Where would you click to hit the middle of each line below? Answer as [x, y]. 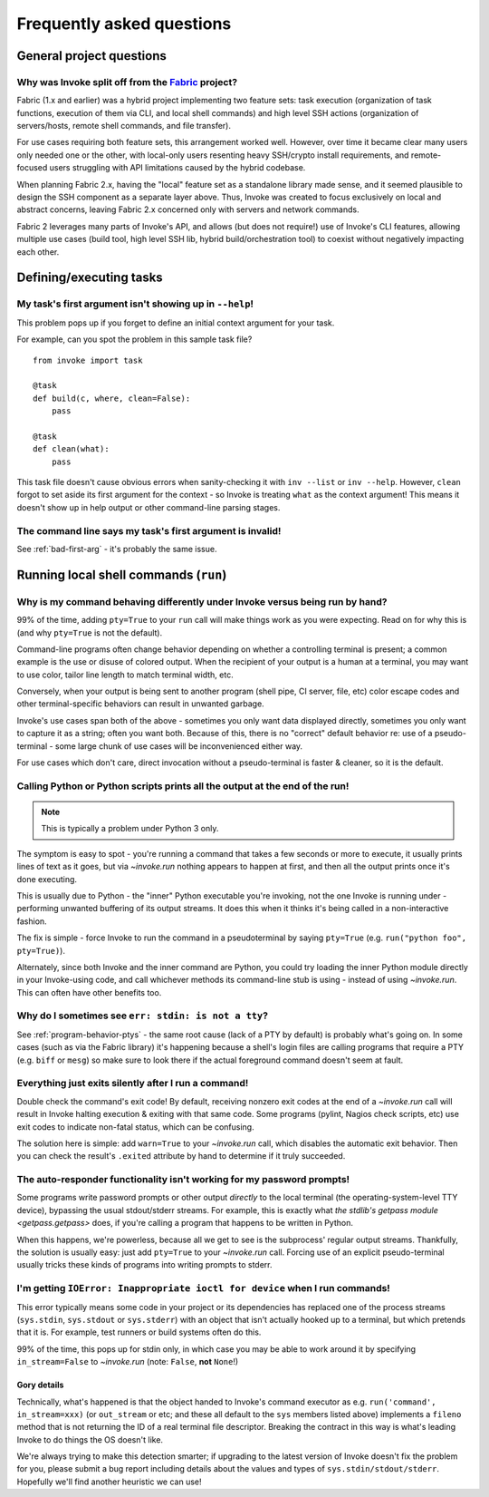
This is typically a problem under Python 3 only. [130, 829]
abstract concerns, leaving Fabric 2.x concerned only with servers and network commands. [188, 209]
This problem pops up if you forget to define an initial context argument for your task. [176, 323]
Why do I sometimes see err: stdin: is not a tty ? [143, 1016]
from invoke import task [88, 360]
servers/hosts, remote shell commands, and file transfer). [124, 126]
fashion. [32, 921]
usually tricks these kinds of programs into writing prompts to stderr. [144, 1265]
